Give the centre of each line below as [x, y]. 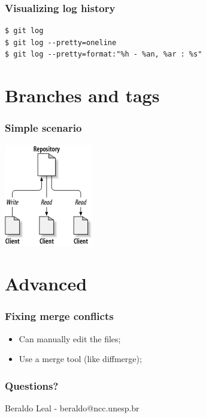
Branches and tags [82, 95]
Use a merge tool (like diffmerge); [80, 359]
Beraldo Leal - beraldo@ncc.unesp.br [72, 408]
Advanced [46, 284]
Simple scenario [43, 128]
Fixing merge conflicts [59, 316]
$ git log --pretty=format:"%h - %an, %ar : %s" [104, 54]
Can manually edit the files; [70, 338]
